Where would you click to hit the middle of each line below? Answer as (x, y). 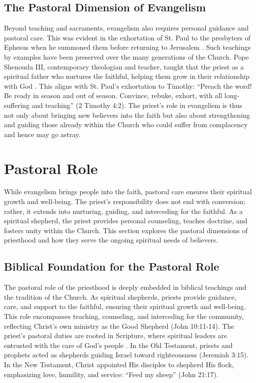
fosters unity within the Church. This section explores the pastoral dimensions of (126, 230)
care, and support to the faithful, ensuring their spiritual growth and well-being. (125, 306)
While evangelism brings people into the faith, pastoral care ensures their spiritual (128, 191)
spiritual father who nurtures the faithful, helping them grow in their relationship (127, 76)
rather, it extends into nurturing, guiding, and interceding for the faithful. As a (124, 211)
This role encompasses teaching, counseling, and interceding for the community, (124, 316)
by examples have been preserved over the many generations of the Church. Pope (127, 56)
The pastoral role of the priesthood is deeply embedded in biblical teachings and (125, 287)
